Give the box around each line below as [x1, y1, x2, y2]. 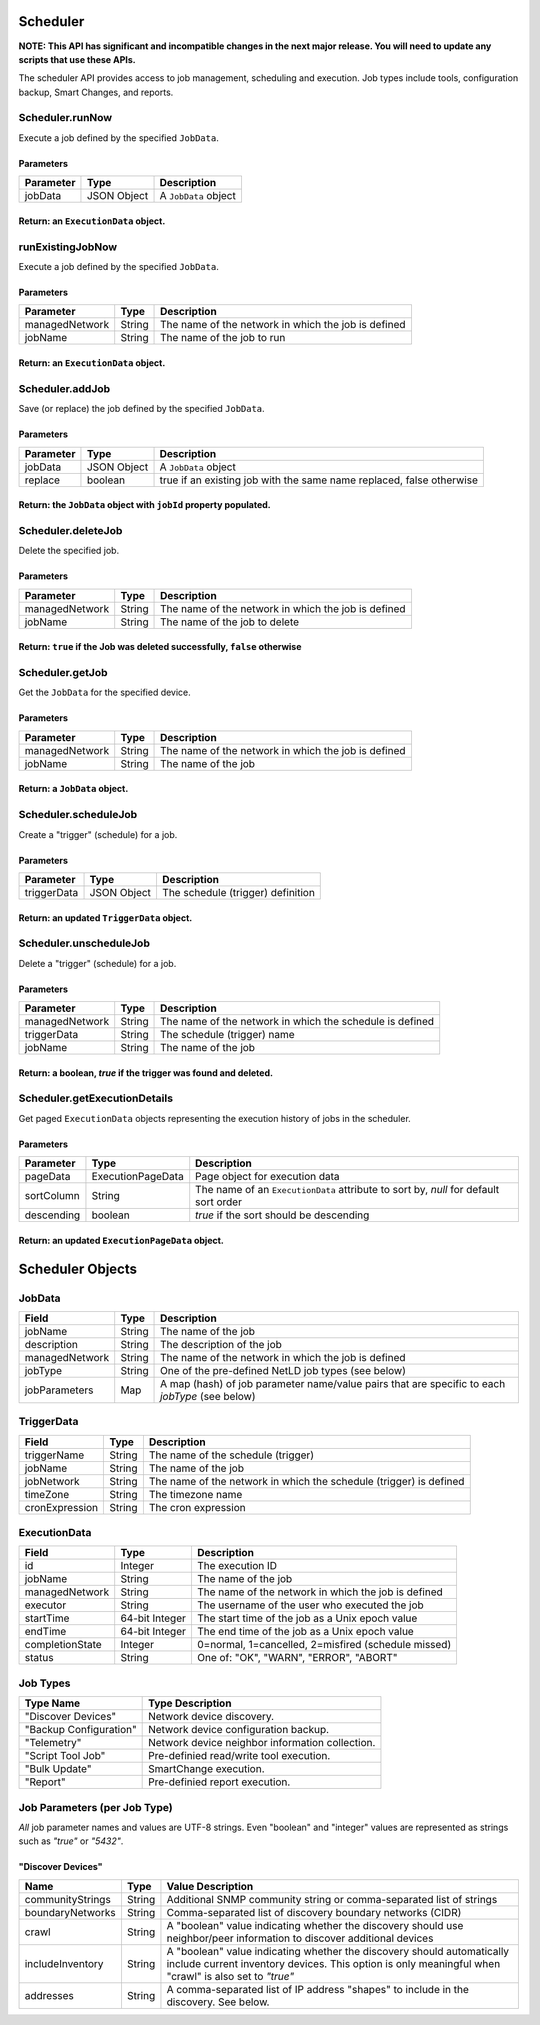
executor [24, 1598, 67, 1612]
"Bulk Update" [24, 1762, 92, 1776]
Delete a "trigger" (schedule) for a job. [18, 957, 177, 969]
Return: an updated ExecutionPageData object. [18, 1234, 225, 1246]
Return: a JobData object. [18, 783, 129, 795]
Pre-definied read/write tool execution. [148, 1749, 331, 1763]
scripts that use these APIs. [18, 53, 136, 65]
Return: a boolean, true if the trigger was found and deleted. [18, 1066, 274, 1079]
